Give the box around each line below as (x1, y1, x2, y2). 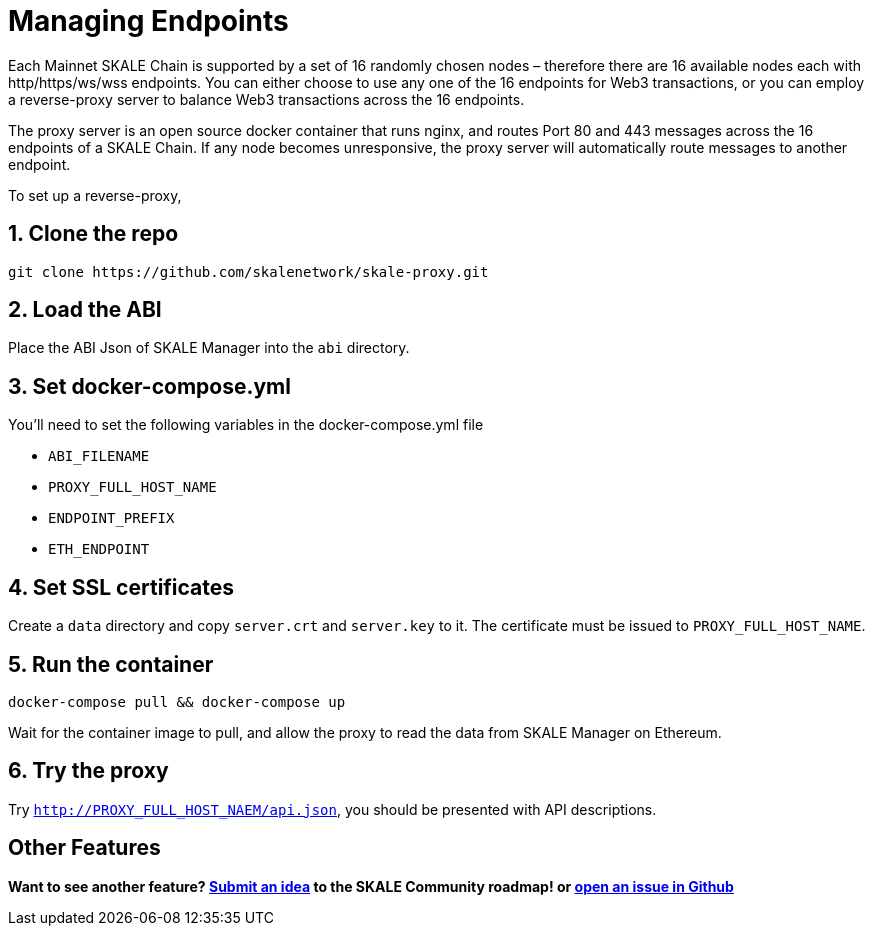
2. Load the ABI (8, 297, 162, 323)
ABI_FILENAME (48, 448, 150, 465)
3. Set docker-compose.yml (8, 373, 291, 399)
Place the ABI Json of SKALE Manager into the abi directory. (8, 339, 410, 357)
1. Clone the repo (8, 221, 179, 247)
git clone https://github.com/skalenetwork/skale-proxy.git (8, 263, 489, 280)
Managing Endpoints (8, 4, 289, 38)
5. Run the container (8, 651, 214, 677)
